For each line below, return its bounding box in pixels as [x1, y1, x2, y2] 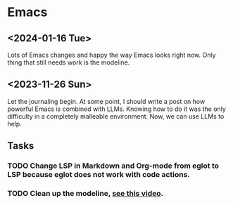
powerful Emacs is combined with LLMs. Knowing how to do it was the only [7, 105, 227, 113]
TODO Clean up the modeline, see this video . [7, 189, 164, 199]
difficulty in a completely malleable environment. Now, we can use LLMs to [7, 112, 225, 120]
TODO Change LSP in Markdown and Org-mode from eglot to [7, 161, 220, 171]
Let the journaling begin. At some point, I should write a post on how [7, 97, 206, 105]
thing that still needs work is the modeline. [7, 58, 130, 67]
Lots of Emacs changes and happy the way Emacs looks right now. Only [7, 51, 216, 59]
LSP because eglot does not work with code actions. [7, 170, 190, 180]
